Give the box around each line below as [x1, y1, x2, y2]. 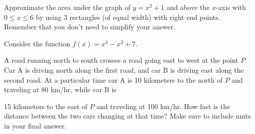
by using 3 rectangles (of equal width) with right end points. [35, 11, 221, 22]
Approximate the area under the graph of [4, 2, 130, 12]
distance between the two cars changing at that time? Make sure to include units [4, 111, 251, 121]
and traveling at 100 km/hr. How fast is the [96, 101, 230, 111]
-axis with [216, 2, 246, 12]
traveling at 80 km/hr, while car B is [4, 84, 117, 95]
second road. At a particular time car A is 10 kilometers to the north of [4, 74, 223, 85]
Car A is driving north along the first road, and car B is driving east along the [4, 64, 244, 75]
